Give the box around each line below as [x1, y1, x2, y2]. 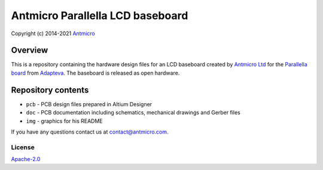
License [11, 143, 35, 152]
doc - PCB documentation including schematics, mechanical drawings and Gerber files [26, 109, 240, 116]
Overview [11, 45, 48, 55]
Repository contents [11, 85, 89, 95]
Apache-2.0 [11, 156, 41, 163]
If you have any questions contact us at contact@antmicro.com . [11, 128, 169, 135]
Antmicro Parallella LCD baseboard [11, 9, 188, 22]
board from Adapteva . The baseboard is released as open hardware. [11, 69, 180, 76]
